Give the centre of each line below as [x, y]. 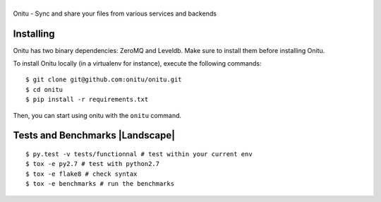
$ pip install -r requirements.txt [87, 100]
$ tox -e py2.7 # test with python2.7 [93, 164]
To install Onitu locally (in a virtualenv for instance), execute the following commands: [137, 64]
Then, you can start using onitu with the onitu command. [97, 115]
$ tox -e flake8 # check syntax [81, 174]
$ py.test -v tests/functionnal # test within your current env [139, 154]
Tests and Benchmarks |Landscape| [94, 135]
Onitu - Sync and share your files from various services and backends [115, 13]
